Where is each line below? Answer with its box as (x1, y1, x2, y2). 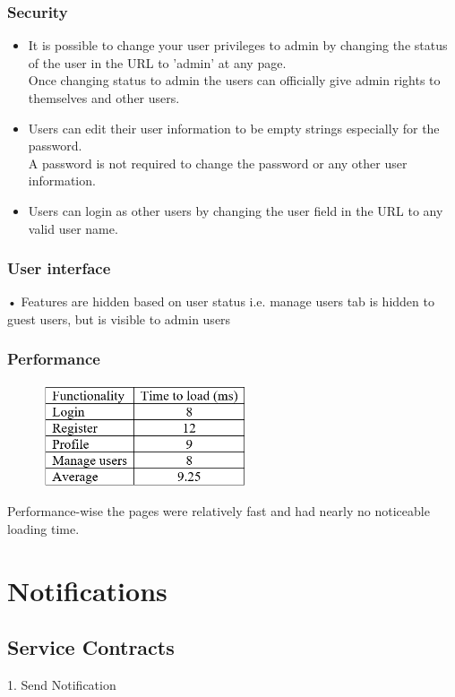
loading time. (7, 519, 80, 538)
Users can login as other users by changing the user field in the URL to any (28, 201, 443, 219)
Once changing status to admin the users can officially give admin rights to (28, 71, 441, 90)
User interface (7, 257, 111, 280)
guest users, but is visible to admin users (7, 309, 231, 328)
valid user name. (28, 219, 118, 237)
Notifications (7, 572, 167, 608)
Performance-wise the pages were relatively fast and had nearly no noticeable (7, 502, 430, 521)
